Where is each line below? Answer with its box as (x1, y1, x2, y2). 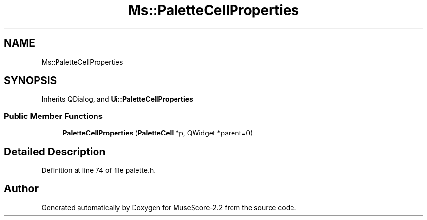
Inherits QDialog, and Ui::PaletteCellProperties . (41, 95, 195, 103)
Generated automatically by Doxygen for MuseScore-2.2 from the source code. (41, 203, 296, 212)
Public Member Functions (4, 111, 103, 121)
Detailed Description (4, 145, 106, 158)
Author (4, 183, 39, 195)
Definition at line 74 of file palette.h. (41, 166, 156, 175)
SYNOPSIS (4, 74, 57, 87)
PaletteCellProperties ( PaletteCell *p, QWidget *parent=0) (62, 129, 253, 137)
